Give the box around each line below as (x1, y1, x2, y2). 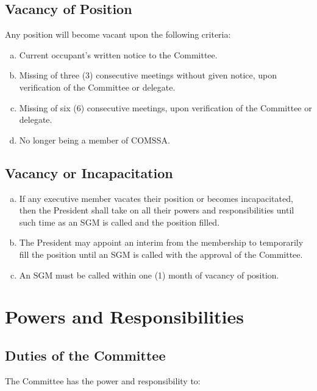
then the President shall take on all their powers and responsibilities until (19, 204, 294, 216)
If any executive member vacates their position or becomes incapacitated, (19, 192, 293, 204)
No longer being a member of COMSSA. (19, 133, 170, 146)
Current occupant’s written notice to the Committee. (19, 48, 218, 61)
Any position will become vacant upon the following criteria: (5, 28, 231, 41)
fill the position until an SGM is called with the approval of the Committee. (19, 247, 303, 260)
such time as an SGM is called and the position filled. (19, 215, 220, 228)
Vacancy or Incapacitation (5, 163, 173, 182)
